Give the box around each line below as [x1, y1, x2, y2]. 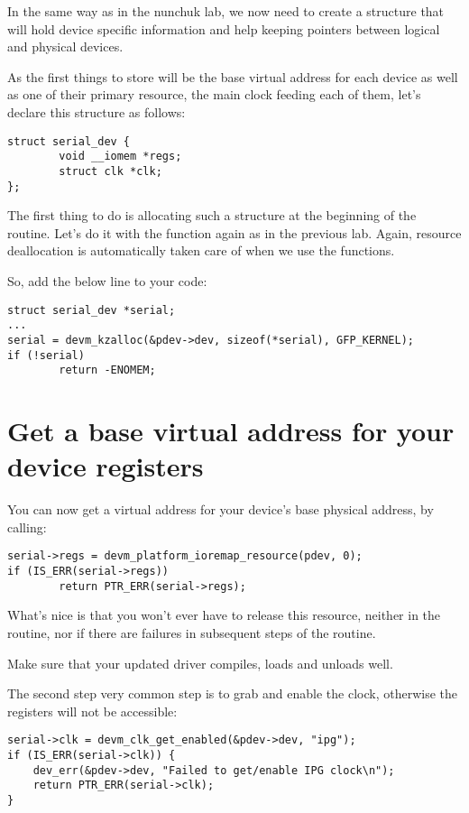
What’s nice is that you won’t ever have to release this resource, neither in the [7, 605, 441, 624]
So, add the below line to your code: [7, 271, 207, 290]
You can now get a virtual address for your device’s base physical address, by [7, 500, 434, 519]
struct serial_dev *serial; [7, 303, 176, 317]
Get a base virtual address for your [7, 412, 455, 449]
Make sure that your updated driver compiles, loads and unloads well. [7, 653, 393, 672]
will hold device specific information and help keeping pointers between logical [7, 19, 440, 38]
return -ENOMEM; [59, 364, 156, 377]
